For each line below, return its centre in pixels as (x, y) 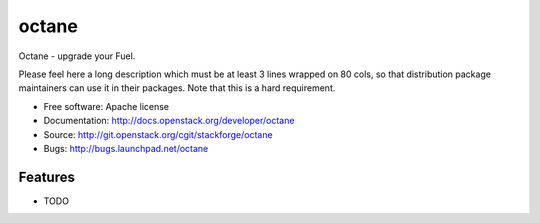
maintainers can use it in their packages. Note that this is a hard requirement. (177, 88)
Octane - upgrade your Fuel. (77, 56)
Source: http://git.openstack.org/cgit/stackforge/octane (158, 134)
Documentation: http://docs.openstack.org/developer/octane (169, 121)
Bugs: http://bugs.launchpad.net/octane (126, 148)
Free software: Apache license (106, 106)
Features (46, 176)
